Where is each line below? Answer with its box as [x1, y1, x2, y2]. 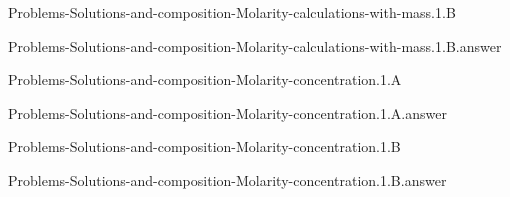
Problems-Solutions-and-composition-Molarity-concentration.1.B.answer [8, 169, 447, 190]
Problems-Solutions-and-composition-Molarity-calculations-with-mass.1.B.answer [8, 35, 502, 56]
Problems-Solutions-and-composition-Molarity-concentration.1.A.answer [8, 102, 447, 123]
